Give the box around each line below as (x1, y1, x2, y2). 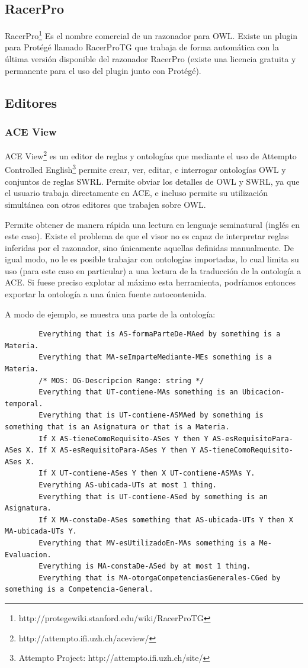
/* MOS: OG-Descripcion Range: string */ (38, 376, 204, 385)
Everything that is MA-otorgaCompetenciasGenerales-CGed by (38, 573, 281, 582)
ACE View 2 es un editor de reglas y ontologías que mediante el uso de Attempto (5, 148, 297, 162)
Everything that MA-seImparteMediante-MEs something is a (38, 353, 272, 362)
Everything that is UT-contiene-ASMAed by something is (38, 411, 264, 420)
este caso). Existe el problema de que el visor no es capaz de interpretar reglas (5, 230, 289, 242)
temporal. (5, 399, 43, 408)
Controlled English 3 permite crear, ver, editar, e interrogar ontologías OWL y (5, 162, 286, 176)
